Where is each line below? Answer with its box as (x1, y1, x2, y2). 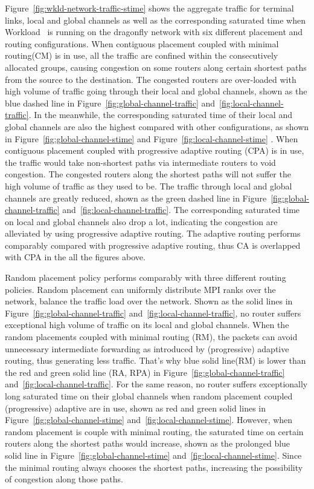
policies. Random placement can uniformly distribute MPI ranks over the (5, 283, 276, 295)
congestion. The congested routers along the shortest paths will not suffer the (5, 168, 291, 180)
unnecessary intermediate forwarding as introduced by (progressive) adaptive (5, 342, 289, 355)
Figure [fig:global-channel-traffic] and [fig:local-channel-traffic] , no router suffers (5, 306, 301, 319)
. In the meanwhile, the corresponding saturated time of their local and (28, 108, 292, 121)
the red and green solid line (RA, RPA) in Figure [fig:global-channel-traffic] (5, 366, 285, 378)
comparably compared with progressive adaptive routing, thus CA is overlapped (5, 238, 301, 251)
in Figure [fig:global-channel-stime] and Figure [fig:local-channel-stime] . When (5, 132, 298, 145)
